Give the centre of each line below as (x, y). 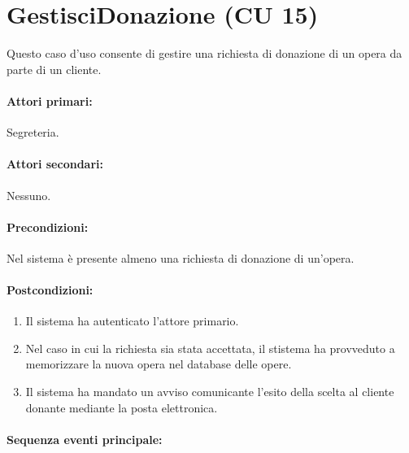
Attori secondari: (55, 164)
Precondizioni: (48, 226)
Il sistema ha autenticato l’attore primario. (132, 321)
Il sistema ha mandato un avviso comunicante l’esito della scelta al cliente (210, 392)
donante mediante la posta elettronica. (122, 407)
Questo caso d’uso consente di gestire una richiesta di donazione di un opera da (204, 53)
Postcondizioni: (50, 290)
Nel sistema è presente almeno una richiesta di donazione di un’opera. (181, 257)
